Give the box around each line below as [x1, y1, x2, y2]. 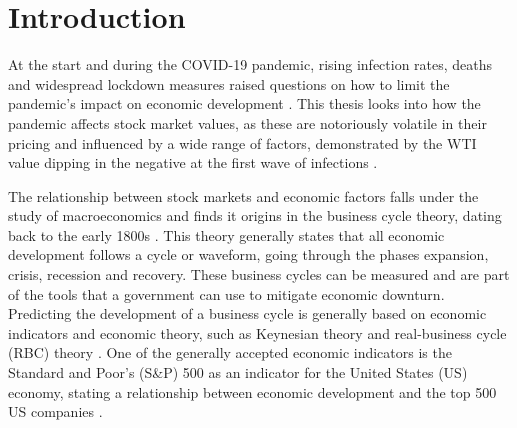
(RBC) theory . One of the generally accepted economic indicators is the [8, 342, 452, 363]
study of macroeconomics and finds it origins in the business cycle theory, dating [8, 205, 502, 226]
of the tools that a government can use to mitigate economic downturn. [8, 283, 445, 304]
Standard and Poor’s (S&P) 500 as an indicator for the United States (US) [8, 362, 468, 383]
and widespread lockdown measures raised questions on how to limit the [8, 73, 450, 94]
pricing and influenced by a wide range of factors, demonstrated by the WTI [8, 132, 477, 153]
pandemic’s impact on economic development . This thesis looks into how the [8, 93, 481, 114]
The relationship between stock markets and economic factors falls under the [8, 185, 479, 206]
